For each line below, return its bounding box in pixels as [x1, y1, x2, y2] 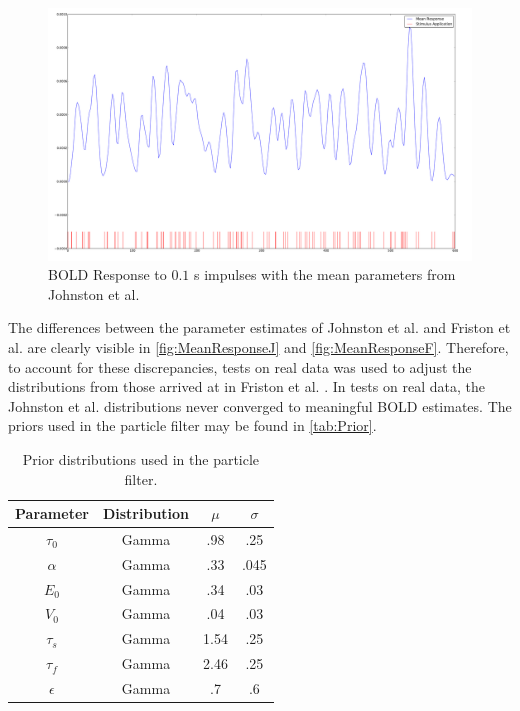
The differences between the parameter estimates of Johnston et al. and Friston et [8, 317, 511, 338]
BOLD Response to [48, 264, 167, 285]
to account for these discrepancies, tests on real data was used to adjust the [8, 356, 472, 377]
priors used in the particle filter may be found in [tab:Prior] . [8, 415, 377, 436]
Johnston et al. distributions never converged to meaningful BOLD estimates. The [8, 395, 512, 416]
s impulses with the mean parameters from [193, 264, 456, 285]
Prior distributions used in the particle [22, 448, 260, 469]
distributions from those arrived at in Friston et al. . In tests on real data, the [8, 376, 485, 397]
